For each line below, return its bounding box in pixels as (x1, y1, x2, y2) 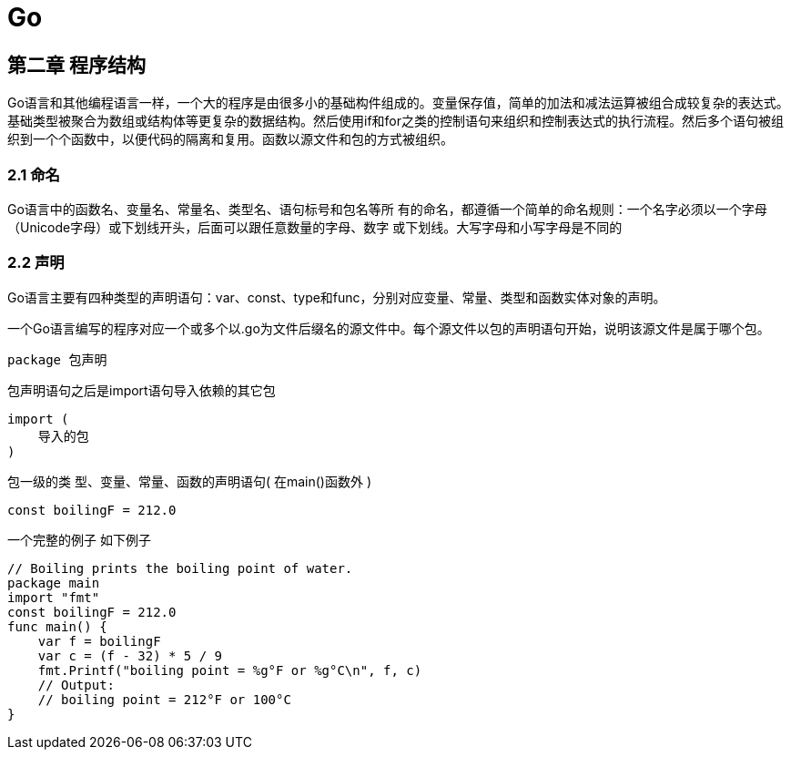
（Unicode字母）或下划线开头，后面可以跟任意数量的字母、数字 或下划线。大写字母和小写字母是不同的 (7, 219, 623, 235)
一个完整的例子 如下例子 (7, 531, 151, 547)
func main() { (7, 619, 107, 634)
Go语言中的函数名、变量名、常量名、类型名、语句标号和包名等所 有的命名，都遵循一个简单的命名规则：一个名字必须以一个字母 (7, 200, 767, 217)
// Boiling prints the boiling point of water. (7, 560, 353, 576)
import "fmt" (7, 589, 100, 605)
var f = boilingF (37, 633, 161, 649)
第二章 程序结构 (7, 53, 146, 77)
